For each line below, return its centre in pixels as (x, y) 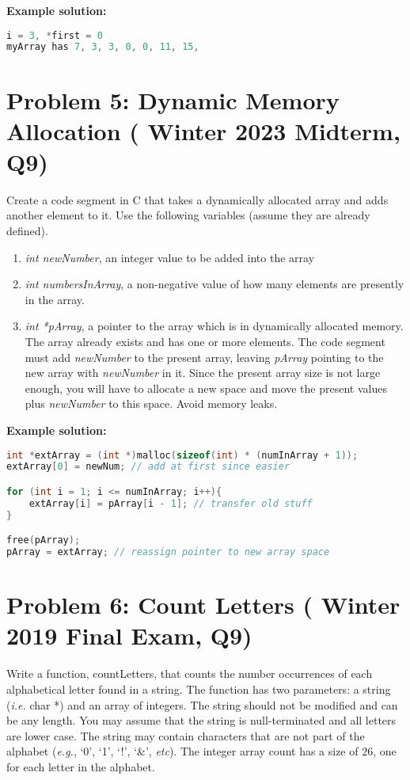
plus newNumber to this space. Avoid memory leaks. (151, 403)
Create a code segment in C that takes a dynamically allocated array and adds (197, 199)
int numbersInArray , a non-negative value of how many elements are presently (214, 284)
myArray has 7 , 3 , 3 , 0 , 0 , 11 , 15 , (103, 47)
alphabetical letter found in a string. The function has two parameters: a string (199, 689)
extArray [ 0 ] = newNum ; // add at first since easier (148, 467)
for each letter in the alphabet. (81, 766)
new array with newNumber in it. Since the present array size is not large (203, 373)
